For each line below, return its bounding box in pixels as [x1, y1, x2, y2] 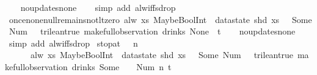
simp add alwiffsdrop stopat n [9, 36, 138, 49]
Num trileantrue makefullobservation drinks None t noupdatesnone [9, 25, 296, 37]
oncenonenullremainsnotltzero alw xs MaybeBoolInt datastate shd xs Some [9, 13, 312, 25]
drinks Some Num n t [71, 60, 172, 73]
